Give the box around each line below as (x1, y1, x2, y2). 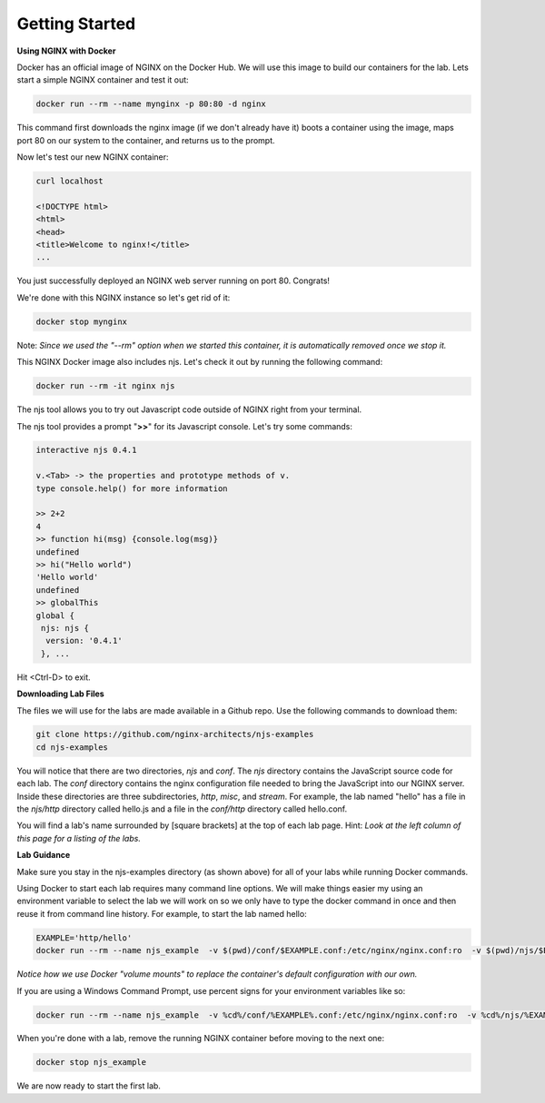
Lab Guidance (16, 850, 71, 861)
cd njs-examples (35, 742, 109, 753)
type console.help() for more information (35, 483, 228, 494)
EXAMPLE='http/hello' (35, 932, 133, 943)
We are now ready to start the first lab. (16, 1080, 161, 1091)
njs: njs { (41, 623, 90, 633)
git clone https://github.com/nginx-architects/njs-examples (35, 729, 314, 740)
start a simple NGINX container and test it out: (16, 74, 190, 85)
